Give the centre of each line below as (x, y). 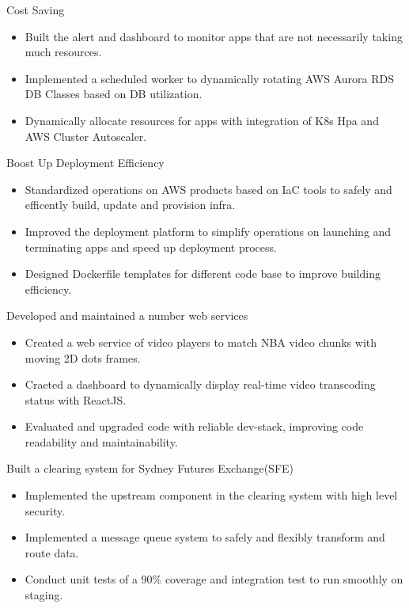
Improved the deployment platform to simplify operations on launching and (208, 231)
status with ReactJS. (76, 399)
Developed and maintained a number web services (127, 315)
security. (45, 510)
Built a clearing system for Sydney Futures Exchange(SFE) (150, 468)
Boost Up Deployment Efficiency (85, 163)
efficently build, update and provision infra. (130, 205)
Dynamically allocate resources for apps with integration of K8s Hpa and (202, 120)
